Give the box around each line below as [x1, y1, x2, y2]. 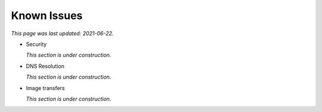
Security [26, 41, 47, 48]
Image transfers [26, 84, 65, 92]
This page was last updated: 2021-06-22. [11, 30, 114, 37]
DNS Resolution [26, 63, 65, 70]
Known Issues [11, 9, 83, 22]
